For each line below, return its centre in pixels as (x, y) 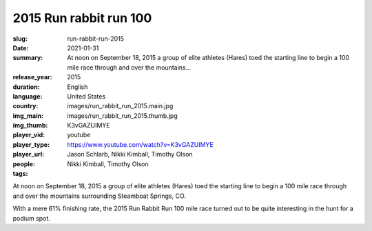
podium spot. (32, 218)
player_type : (31, 144)
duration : (27, 87)
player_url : (29, 154)
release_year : (33, 77)
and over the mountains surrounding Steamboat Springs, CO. (99, 196)
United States (86, 96)
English (77, 87)
